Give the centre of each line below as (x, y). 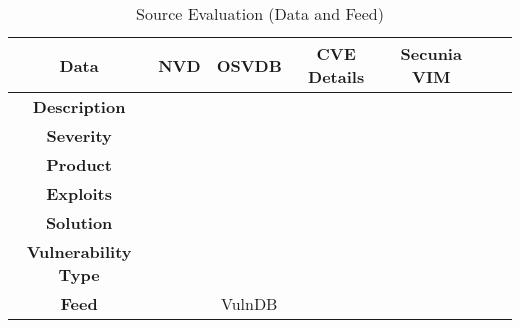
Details (336, 76)
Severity (79, 135)
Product (79, 164)
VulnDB (249, 303)
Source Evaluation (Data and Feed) (260, 13)
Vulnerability (79, 251)
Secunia (431, 53)
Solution (79, 222)
